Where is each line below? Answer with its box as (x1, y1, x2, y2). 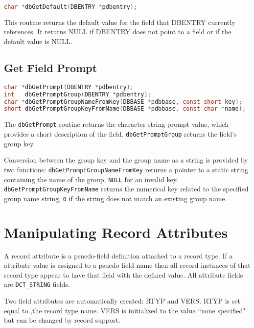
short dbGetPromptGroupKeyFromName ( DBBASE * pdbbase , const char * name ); (4, 105, 246, 113)
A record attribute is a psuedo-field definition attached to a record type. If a (4, 250, 233, 260)
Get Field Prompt (4, 60, 97, 75)
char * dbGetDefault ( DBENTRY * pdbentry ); (4, 3, 138, 10)
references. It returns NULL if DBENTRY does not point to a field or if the (4, 26, 231, 37)
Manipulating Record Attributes (4, 222, 228, 242)
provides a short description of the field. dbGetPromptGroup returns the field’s (4, 129, 237, 139)
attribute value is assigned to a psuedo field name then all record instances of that (4, 260, 251, 270)
